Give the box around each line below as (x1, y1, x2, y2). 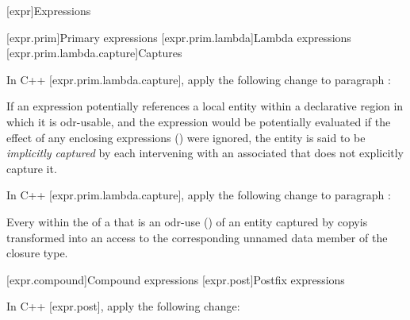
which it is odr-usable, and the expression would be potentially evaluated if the (6, 113, 391, 129)
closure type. (6, 245, 68, 261)
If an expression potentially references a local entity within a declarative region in (6, 98, 404, 114)
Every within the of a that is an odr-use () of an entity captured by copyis (6, 213, 368, 229)
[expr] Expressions (6, 2, 91, 18)
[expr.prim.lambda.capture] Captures (6, 44, 182, 61)
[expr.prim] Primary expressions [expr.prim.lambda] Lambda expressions (6, 29, 351, 45)
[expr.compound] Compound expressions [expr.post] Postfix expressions (6, 271, 345, 287)
